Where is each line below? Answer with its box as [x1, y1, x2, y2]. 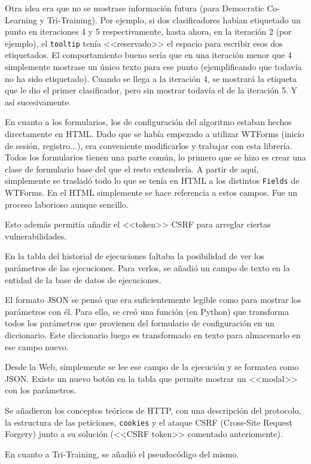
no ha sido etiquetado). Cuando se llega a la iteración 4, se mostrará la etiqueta [5, 72, 297, 84]
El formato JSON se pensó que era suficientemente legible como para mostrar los [5, 293, 301, 306]
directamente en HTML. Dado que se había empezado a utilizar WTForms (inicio [5, 128, 304, 139]
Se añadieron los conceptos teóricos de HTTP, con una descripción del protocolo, [5, 404, 301, 416]
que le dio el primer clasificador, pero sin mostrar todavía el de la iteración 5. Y [5, 84, 297, 96]
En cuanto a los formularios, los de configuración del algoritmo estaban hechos [5, 116, 292, 128]
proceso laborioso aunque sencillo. [5, 198, 129, 210]
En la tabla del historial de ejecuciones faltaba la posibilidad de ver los [5, 250, 264, 262]
